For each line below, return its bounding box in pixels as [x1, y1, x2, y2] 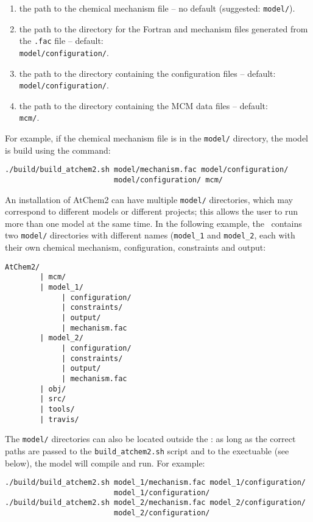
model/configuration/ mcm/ [113, 175, 223, 184]
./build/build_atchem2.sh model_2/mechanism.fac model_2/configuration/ [5, 498, 306, 507]
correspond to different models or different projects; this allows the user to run [5, 205, 298, 218]
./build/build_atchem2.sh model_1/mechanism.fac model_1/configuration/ [5, 478, 306, 487]
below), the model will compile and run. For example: [5, 456, 205, 469]
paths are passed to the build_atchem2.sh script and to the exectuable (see [5, 444, 289, 457]
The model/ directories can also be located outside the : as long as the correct [5, 432, 296, 445]
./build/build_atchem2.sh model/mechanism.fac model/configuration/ [5, 165, 289, 174]
